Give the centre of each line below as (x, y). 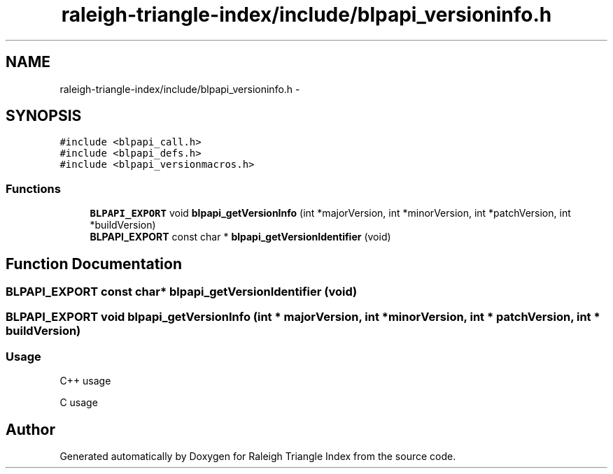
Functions (33, 188)
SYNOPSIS (44, 116)
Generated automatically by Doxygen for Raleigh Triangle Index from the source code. (258, 456)
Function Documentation (94, 264)
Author (30, 429)
